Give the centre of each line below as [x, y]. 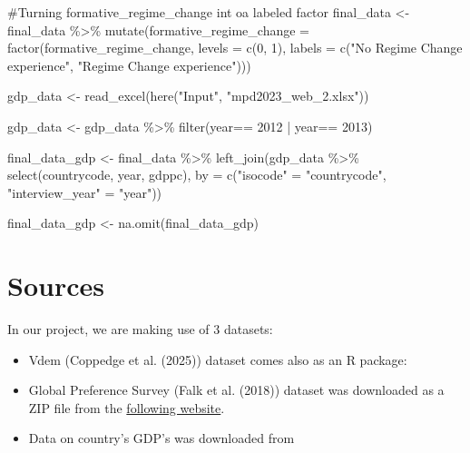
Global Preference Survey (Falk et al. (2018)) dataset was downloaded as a [236, 390]
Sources [56, 286]
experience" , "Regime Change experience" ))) [129, 65]
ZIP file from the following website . [127, 407]
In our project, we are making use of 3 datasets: [140, 329]
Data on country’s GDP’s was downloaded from [162, 438]
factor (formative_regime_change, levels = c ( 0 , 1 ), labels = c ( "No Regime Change [235, 48]
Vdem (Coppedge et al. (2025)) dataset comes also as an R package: [218, 359]
